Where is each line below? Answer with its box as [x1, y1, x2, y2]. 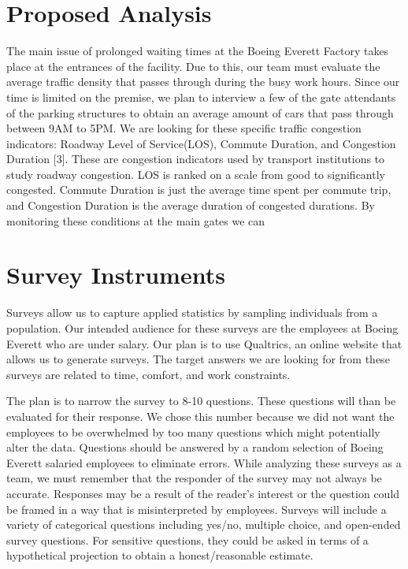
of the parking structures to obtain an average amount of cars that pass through [6, 104, 394, 121]
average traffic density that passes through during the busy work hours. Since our [6, 73, 400, 90]
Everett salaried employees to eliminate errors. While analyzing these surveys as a [6, 454, 402, 470]
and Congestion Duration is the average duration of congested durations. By [6, 197, 375, 214]
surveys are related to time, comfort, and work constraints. [6, 366, 291, 382]
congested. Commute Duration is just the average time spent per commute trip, [6, 181, 391, 198]
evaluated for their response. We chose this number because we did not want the [6, 407, 395, 424]
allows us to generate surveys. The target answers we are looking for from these [6, 351, 390, 367]
